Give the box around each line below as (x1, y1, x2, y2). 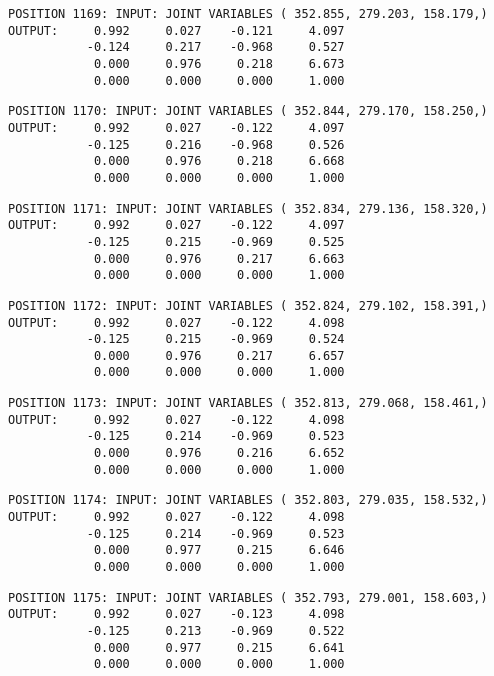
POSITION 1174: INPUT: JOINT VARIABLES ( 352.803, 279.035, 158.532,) (8, 493, 488, 508)
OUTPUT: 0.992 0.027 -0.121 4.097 (8, 23, 345, 38)
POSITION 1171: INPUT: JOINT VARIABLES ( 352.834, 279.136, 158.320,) (8, 201, 488, 216)
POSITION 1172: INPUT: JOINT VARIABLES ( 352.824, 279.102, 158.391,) (8, 298, 488, 313)
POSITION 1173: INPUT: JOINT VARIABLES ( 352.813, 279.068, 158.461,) (8, 396, 488, 411)
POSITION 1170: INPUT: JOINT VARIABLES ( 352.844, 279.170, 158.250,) (8, 104, 488, 119)
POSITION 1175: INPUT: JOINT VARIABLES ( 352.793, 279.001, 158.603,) (8, 590, 488, 605)
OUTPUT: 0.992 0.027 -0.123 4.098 (8, 607, 345, 622)
